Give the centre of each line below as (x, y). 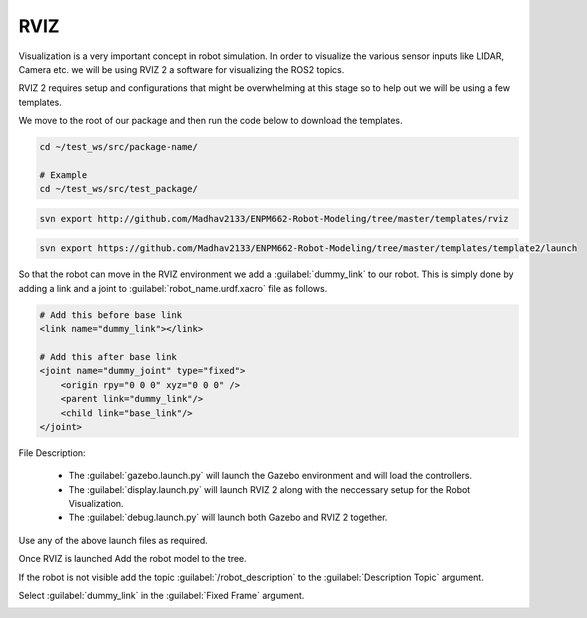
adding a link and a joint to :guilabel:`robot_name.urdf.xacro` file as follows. (173, 288)
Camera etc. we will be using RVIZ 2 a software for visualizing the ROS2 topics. (181, 69)
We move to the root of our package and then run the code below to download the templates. (211, 121)
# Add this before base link (111, 314)
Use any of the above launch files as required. (113, 540)
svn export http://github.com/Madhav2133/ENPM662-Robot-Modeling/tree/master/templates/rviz (274, 218)
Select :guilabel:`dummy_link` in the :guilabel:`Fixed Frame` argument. (161, 596)
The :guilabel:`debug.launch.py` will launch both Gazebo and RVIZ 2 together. (228, 517)
